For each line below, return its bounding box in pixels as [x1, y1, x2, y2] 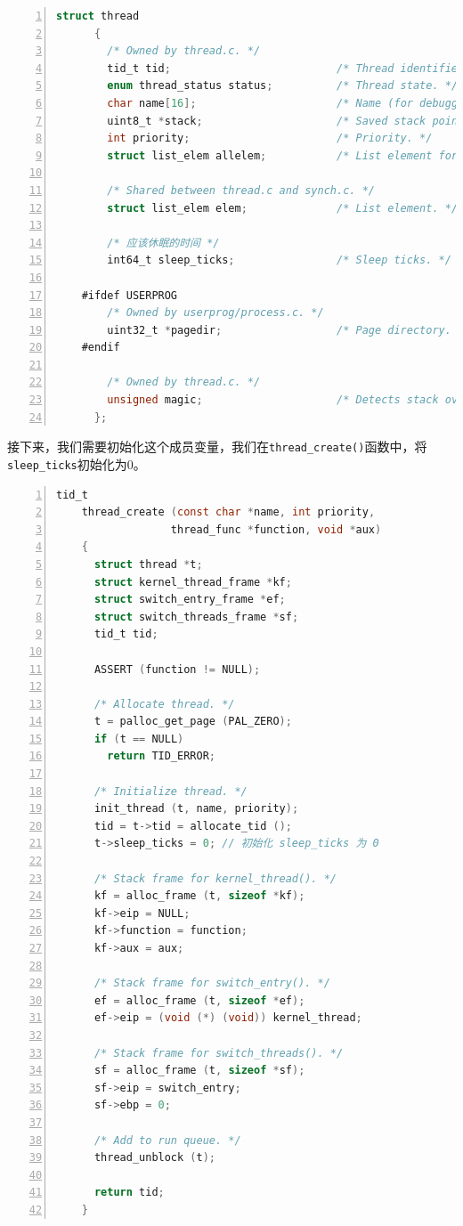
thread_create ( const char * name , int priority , [81, 506, 376, 519]
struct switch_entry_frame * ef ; [93, 593, 286, 606]
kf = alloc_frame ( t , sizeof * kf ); [93, 889, 305, 903]
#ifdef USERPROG [81, 288, 178, 302]
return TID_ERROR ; [107, 750, 215, 763]
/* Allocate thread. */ [93, 697, 235, 710]
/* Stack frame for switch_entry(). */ [93, 977, 330, 990]
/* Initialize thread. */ [93, 784, 248, 798]
